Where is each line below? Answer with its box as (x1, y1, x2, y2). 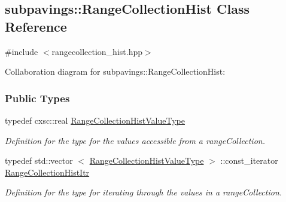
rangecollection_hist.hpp (51, 45, 142, 57)
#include (5, 45, 38, 57)
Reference (5, 17, 67, 35)
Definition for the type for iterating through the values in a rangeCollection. (5, 186, 282, 198)
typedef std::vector (5, 154, 73, 167)
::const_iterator (220, 154, 278, 167)
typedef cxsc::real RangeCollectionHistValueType (5, 114, 185, 126)
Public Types (5, 90, 70, 105)
